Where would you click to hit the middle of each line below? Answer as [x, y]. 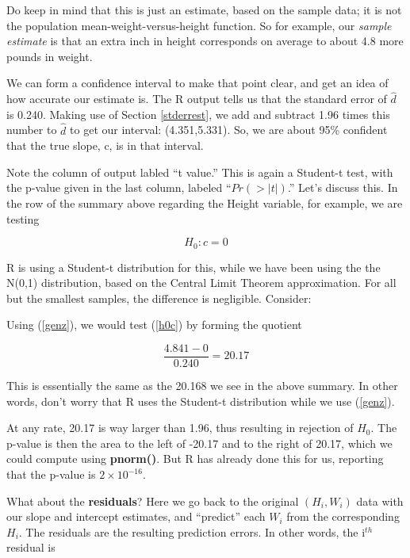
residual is [31, 547]
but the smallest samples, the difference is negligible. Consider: [159, 298]
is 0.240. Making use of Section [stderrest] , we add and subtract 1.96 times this [198, 114]
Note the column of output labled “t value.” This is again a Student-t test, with [200, 172]
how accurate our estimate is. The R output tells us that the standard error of [197, 99]
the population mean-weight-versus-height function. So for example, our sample [199, 25]
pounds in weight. [50, 56]
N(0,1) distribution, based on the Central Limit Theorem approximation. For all [201, 283]
